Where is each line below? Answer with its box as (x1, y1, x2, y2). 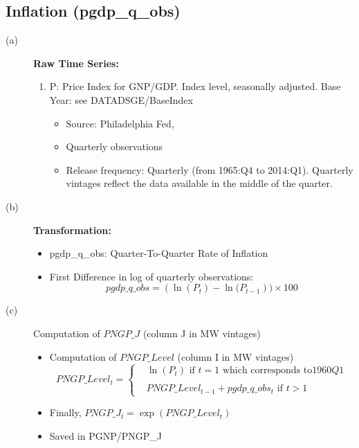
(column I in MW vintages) (177, 349, 294, 364)
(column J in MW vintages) (142, 325, 261, 340)
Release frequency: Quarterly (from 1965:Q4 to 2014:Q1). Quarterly (66, 162, 353, 177)
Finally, (49, 405, 82, 420)
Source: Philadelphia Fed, (66, 116, 174, 130)
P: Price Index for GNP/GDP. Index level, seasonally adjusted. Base (49, 79, 341, 93)
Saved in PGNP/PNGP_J (49, 428, 163, 442)
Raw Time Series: (33, 55, 119, 70)
